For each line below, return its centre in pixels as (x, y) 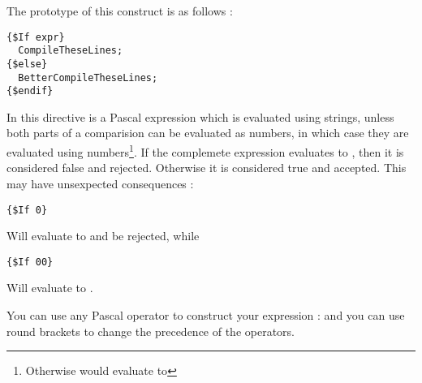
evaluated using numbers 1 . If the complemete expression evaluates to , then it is (205, 151)
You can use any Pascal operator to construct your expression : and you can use (206, 315)
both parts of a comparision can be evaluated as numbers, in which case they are (208, 133)
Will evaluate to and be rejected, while (103, 236)
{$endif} (30, 91)
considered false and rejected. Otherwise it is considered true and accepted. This (207, 168)
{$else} (27, 64)
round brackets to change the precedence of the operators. (151, 331)
